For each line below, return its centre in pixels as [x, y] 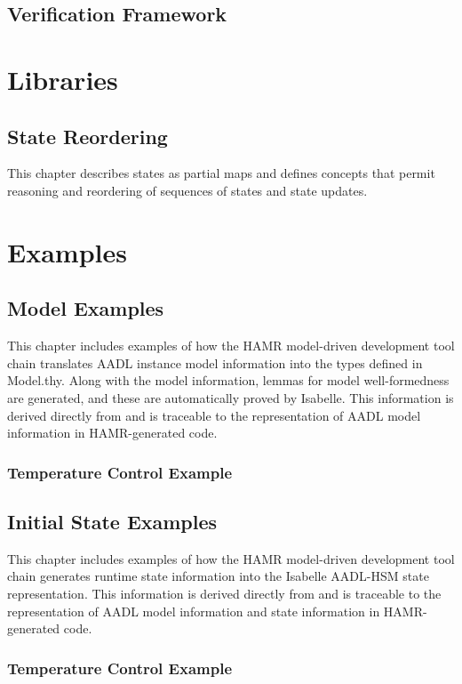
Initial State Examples [112, 521]
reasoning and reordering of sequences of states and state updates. [187, 190]
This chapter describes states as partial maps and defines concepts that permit [221, 173]
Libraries [63, 79]
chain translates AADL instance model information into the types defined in [215, 362]
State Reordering [88, 136]
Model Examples [86, 308]
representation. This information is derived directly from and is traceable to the [224, 593]
